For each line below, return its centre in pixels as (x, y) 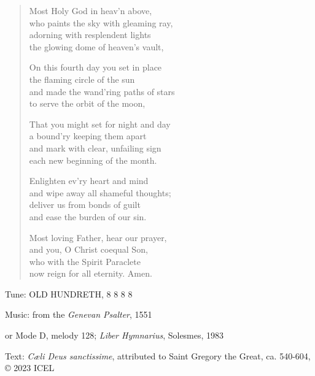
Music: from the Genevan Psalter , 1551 (79, 314)
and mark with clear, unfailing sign (95, 148)
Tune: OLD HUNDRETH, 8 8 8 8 (69, 294)
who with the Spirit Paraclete (85, 261)
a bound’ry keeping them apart (88, 136)
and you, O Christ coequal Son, (88, 249)
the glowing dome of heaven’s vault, (96, 46)
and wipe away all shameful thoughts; (100, 192)
